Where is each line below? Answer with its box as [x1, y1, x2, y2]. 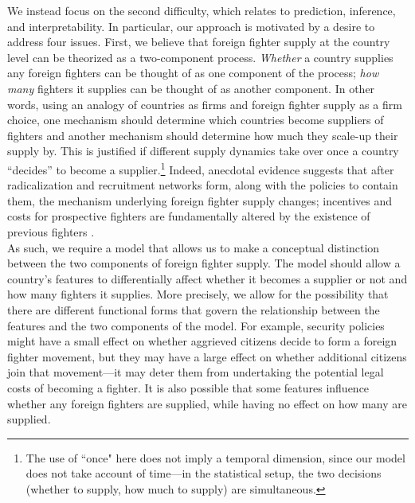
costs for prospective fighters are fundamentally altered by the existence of [7, 208, 370, 224]
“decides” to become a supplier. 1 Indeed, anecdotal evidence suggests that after [7, 158, 394, 177]
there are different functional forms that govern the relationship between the [7, 301, 380, 318]
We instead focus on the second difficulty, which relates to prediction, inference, [7, 2, 396, 18]
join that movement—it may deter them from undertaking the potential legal [7, 364, 384, 380]
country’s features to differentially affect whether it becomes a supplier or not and [7, 270, 408, 287]
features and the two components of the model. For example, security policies [7, 317, 385, 333]
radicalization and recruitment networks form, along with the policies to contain [7, 177, 398, 193]
